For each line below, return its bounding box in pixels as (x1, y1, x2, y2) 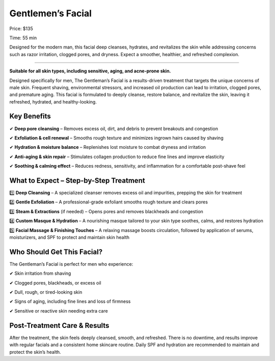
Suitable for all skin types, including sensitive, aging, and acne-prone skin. (9, 68, 171, 74)
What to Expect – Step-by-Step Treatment (9, 176, 145, 185)
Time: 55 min (9, 35, 37, 41)
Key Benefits (9, 112, 51, 121)
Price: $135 (9, 25, 33, 32)
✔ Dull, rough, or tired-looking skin (9, 289, 82, 295)
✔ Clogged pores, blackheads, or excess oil (9, 279, 101, 286)
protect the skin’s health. (9, 349, 61, 355)
